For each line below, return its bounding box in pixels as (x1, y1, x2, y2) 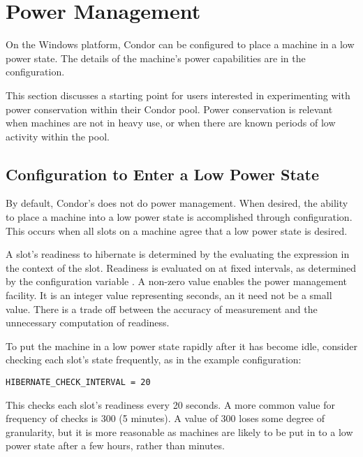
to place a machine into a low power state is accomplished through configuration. (6, 210, 353, 224)
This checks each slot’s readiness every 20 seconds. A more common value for (6, 397, 335, 412)
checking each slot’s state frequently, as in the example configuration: (6, 352, 302, 367)
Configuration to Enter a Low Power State (6, 163, 320, 184)
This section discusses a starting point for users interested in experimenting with (6, 87, 350, 102)
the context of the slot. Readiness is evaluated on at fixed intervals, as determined (6, 260, 356, 275)
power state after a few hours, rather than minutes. (6, 438, 225, 453)
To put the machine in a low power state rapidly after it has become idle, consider (6, 338, 357, 353)
